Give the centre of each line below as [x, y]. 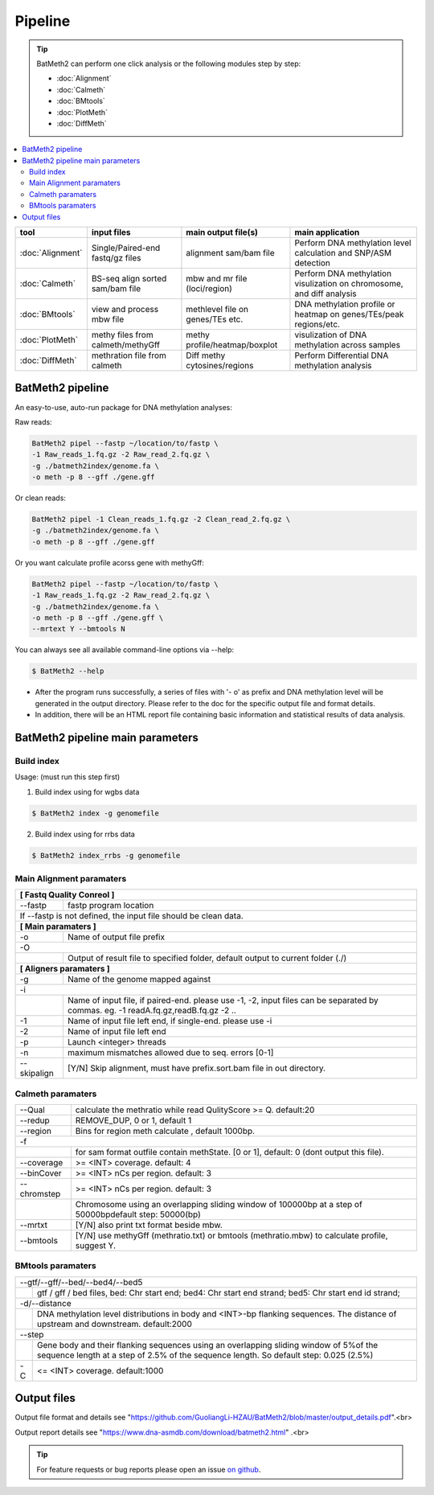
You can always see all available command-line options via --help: [125, 650]
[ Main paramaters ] [58, 926]
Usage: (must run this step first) [68, 777]
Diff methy [206, 355]
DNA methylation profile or [345, 304]
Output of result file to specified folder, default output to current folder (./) [207, 959]
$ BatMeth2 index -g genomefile [96, 813]
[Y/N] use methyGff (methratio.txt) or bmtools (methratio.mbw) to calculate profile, [231, 1236]
